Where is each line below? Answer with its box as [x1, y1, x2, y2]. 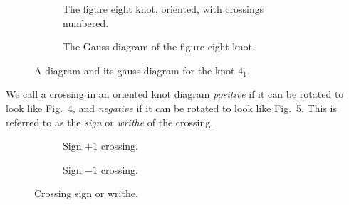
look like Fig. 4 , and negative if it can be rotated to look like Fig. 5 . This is [6, 100, 337, 115]
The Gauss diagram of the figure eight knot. [63, 39, 255, 54]
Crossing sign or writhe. [34, 186, 138, 201]
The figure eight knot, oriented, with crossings [63, 1, 264, 16]
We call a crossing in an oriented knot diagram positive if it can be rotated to [6, 87, 344, 101]
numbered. [63, 15, 109, 30]
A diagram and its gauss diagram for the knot [34, 62, 235, 77]
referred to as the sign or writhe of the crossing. [6, 114, 214, 129]
